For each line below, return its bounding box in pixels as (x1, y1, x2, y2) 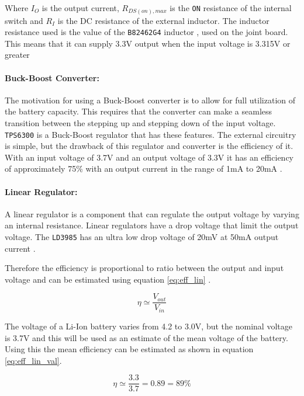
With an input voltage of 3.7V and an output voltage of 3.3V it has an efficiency (5, 151, 293, 163)
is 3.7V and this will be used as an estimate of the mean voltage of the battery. (5, 331, 288, 343)
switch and (5, 14, 43, 26)
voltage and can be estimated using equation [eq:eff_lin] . (5, 273, 211, 285)
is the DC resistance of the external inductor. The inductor (57, 14, 270, 26)
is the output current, (42, 2, 119, 13)
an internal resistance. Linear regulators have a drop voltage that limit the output (5, 219, 299, 231)
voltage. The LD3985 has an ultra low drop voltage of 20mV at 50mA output (5, 230, 279, 242)
